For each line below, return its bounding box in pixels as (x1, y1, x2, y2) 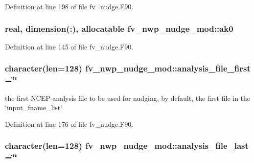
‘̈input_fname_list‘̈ (5, 102, 63, 113)
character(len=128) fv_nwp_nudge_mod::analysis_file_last (5, 140, 249, 152)
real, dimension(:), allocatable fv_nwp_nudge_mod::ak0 (5, 22, 233, 34)
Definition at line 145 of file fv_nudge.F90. (5, 41, 134, 51)
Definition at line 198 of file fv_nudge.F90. (5, 1, 134, 11)
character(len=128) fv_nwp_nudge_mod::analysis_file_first (5, 62, 251, 74)
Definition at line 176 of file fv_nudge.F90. (5, 118, 134, 129)
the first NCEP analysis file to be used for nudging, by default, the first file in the (5, 93, 251, 103)
